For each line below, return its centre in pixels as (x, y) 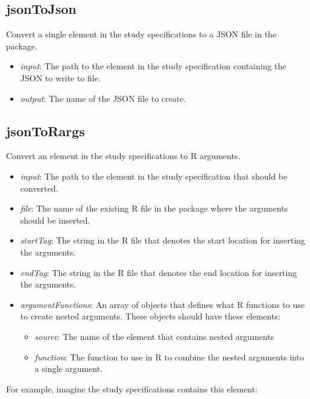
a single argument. (69, 369)
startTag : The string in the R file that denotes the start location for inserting (163, 240)
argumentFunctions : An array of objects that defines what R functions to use (162, 304)
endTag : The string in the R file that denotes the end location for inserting (159, 272)
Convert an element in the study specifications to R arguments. (123, 156)
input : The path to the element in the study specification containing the (153, 66)
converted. (39, 188)
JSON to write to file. (60, 77)
